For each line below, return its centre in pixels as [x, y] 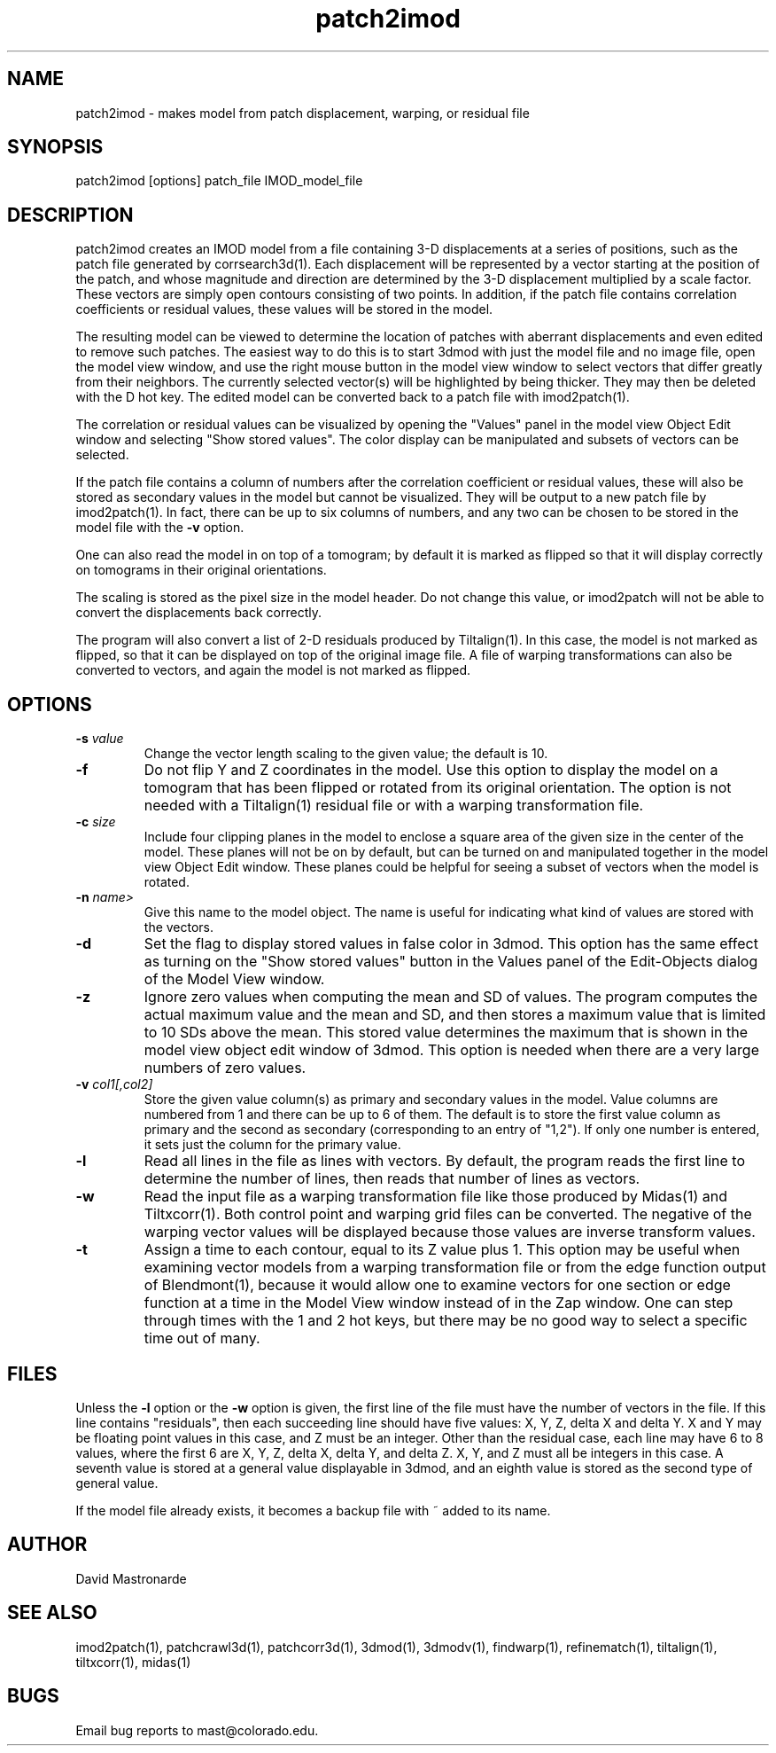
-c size [96, 822]
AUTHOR [47, 1545]
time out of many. [202, 1338]
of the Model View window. [234, 979]
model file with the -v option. [160, 528]
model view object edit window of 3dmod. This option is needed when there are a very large [451, 1050]
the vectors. [179, 927]
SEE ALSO [52, 1613]
